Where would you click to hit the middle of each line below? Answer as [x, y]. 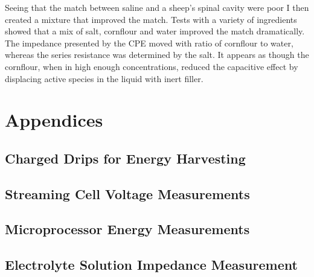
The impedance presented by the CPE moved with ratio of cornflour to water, [149, 43]
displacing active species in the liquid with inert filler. [104, 78]
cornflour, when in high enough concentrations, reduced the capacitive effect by [152, 66]
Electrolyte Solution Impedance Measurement [151, 265]
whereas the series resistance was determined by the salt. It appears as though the [157, 55]
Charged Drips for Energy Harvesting [125, 158]
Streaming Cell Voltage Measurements [127, 193]
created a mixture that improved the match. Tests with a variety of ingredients [151, 19]
